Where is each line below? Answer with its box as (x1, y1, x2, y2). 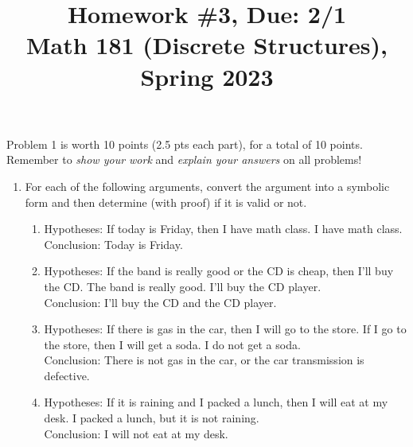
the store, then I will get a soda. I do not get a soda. (44, 336, 301, 352)
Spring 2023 (140, 60, 274, 92)
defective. (44, 367, 90, 383)
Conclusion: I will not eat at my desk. (44, 425, 228, 441)
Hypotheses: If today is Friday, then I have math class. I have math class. (44, 220, 403, 237)
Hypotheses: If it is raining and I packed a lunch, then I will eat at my (44, 394, 388, 410)
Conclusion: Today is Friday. (44, 235, 183, 252)
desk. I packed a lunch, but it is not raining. (44, 410, 259, 426)
